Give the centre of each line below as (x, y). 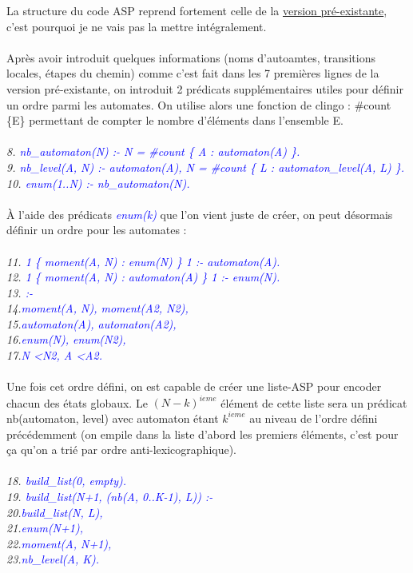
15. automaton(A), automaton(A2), (91, 323)
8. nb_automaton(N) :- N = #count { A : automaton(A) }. (153, 151)
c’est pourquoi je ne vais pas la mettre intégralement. (137, 26)
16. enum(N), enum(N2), (66, 339)
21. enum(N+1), (45, 528)
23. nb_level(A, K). (53, 559)
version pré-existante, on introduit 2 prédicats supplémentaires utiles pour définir (205, 88)
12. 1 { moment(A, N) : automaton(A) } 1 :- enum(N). (143, 277)
